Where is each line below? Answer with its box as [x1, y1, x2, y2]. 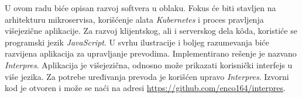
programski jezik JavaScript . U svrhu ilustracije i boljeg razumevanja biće [5, 36, 269, 48]
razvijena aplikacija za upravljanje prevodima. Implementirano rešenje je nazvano [5, 47, 297, 60]
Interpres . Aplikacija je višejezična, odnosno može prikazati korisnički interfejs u [5, 58, 293, 71]
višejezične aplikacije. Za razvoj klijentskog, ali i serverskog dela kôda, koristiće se [5, 24, 297, 37]
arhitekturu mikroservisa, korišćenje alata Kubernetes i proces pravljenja [5, 13, 264, 25]
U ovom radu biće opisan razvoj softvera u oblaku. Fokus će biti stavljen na [5, 2, 276, 13]
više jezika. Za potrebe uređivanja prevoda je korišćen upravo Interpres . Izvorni [5, 70, 289, 82]
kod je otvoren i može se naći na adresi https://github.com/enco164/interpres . [5, 82, 286, 94]
